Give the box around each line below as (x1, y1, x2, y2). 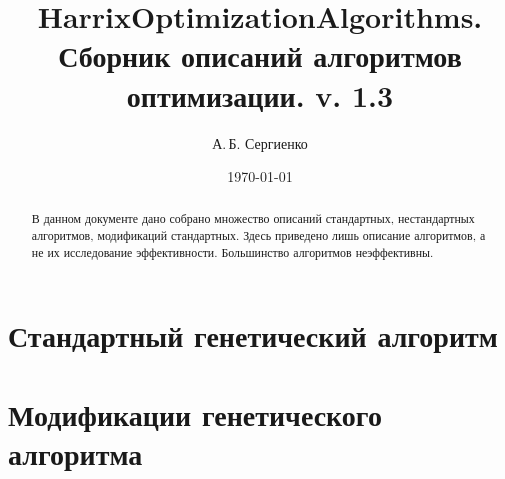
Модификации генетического (8, 393, 382, 434)
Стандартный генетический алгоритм (8, 315, 498, 356)
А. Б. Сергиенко (212, 132, 308, 153)
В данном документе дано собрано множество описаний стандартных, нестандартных (31, 210, 475, 227)
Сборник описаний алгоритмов (58, 35, 462, 76)
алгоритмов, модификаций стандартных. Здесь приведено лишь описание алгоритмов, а (31, 227, 486, 244)
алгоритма (8, 433, 143, 474)
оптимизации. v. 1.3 (126, 74, 394, 115)
